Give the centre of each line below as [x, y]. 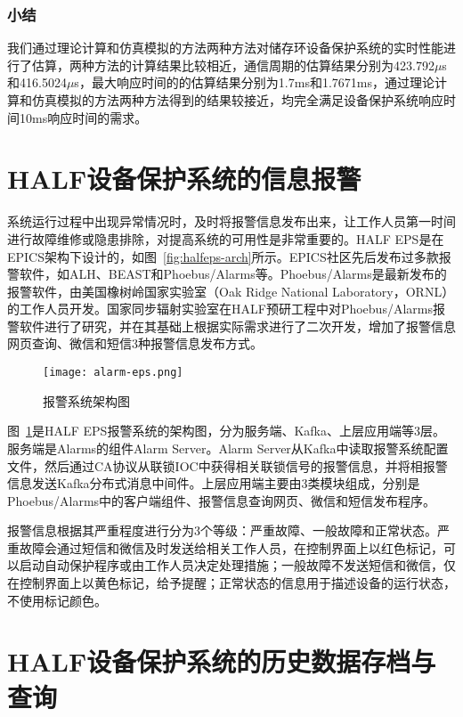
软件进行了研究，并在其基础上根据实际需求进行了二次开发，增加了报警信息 [237, 326]
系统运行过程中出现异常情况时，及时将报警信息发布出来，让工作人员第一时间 [231, 221]
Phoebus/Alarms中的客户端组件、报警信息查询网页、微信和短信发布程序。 [222, 500]
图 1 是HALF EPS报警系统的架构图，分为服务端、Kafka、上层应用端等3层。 [226, 431]
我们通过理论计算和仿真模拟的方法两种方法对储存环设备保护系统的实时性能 [225, 48]
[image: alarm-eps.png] [113, 373]
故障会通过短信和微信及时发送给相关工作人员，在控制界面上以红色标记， [231, 547]
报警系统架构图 [86, 400]
